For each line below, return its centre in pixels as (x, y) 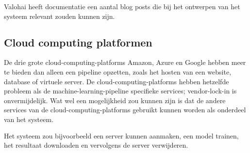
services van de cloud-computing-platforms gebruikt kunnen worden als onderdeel (125, 110)
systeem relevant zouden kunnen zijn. (59, 16)
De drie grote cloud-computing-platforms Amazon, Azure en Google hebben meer (125, 62)
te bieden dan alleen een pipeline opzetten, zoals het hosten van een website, (118, 71)
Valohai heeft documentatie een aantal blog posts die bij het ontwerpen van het (122, 6)
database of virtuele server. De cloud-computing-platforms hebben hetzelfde (117, 81)
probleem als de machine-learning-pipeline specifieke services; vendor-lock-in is (120, 91)
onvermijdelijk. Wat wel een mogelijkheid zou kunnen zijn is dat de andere (115, 100)
